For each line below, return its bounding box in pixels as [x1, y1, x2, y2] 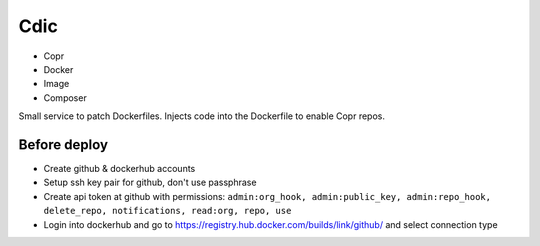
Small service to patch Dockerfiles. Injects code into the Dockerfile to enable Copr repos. [18, 110, 385, 122]
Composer [43, 91, 87, 104]
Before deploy [18, 136, 109, 153]
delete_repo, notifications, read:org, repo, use [43, 205, 292, 217]
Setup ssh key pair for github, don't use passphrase [43, 176, 257, 189]
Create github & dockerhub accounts [43, 163, 196, 175]
